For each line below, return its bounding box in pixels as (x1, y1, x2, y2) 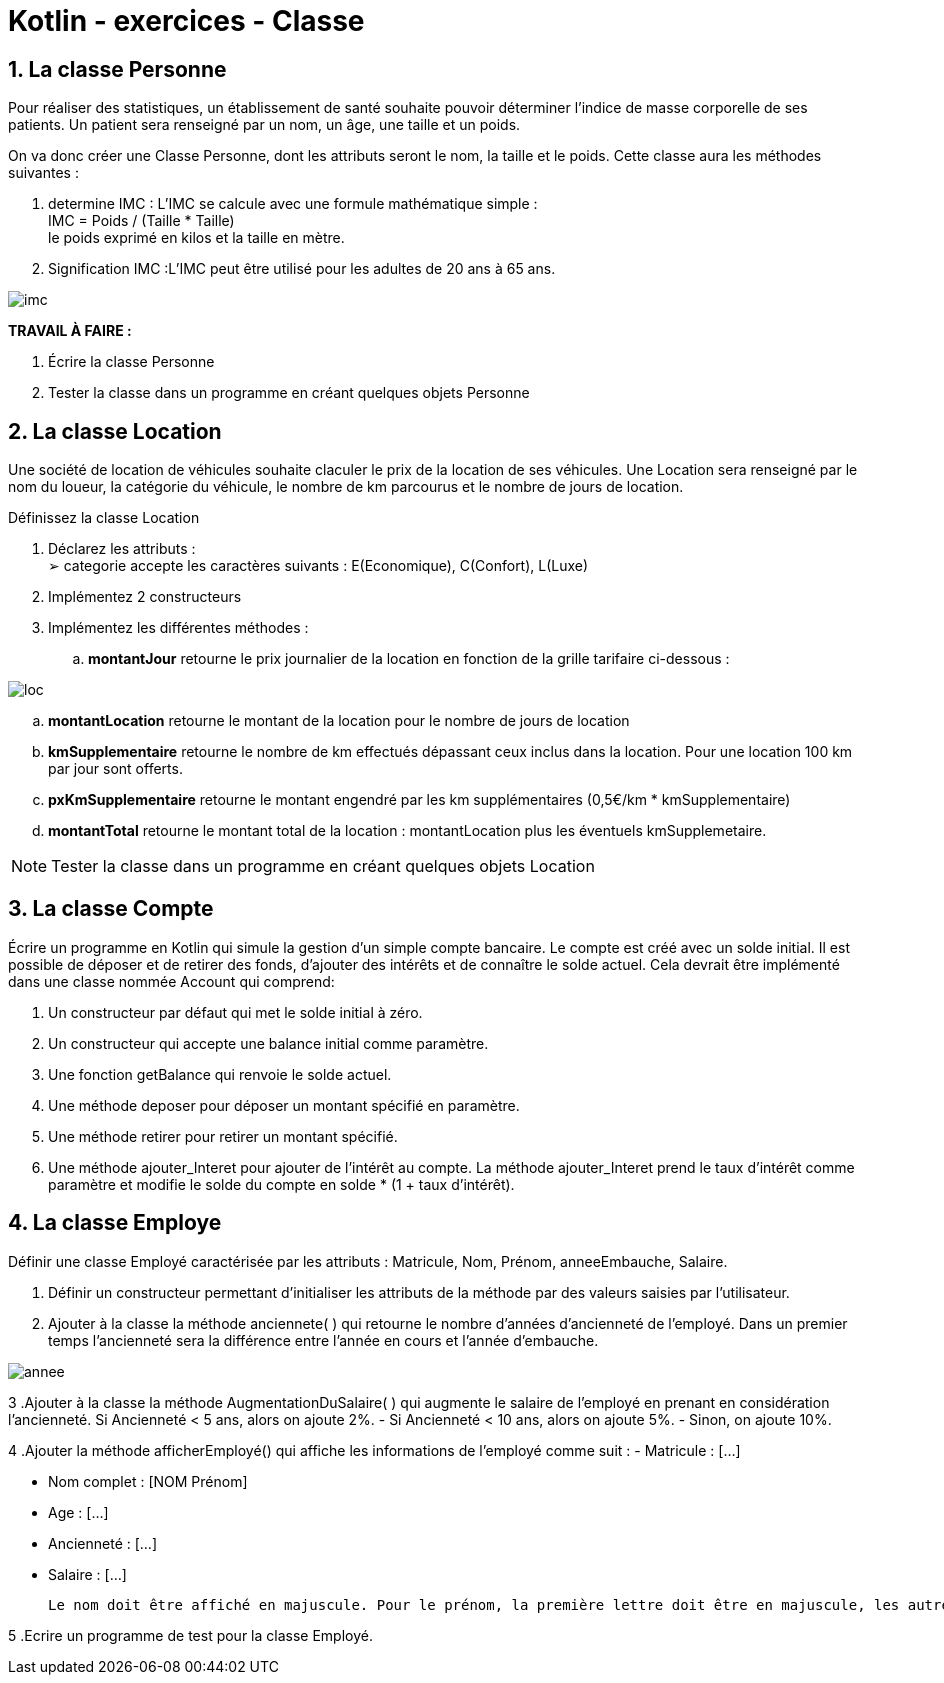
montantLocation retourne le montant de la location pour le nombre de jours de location (48, 712, 630, 730)
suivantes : (8, 164, 79, 182)
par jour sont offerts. (48, 760, 183, 778)
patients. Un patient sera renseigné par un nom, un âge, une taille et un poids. (8, 116, 521, 134)
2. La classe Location (8, 418, 222, 444)
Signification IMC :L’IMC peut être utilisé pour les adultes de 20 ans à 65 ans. (48, 260, 556, 278)
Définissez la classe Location (8, 509, 200, 527)
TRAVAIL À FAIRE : (8, 322, 132, 340)
